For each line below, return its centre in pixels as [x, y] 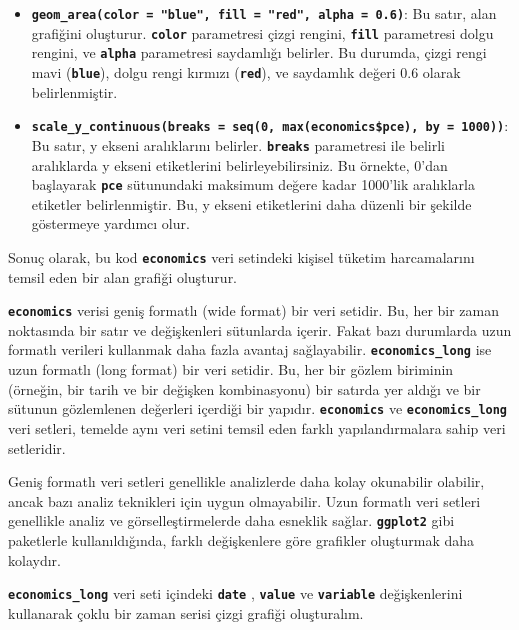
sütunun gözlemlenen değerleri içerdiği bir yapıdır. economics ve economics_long [258, 408]
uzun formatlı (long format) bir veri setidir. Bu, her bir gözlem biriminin [231, 369]
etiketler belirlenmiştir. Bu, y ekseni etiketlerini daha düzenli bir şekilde [251, 203]
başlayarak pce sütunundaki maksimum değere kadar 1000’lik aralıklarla [253, 184]
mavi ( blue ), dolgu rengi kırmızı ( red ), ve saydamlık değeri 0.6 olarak [246, 71]
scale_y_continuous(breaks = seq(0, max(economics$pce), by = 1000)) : [270, 125]
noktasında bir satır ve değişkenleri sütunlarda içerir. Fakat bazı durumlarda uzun [260, 329]
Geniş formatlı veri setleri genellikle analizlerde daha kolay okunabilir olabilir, [246, 481]
